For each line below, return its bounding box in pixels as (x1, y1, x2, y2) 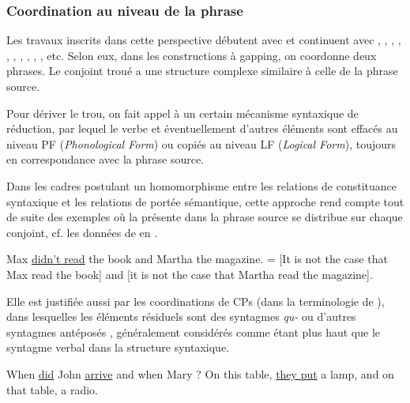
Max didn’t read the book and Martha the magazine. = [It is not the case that (6, 250, 388, 267)
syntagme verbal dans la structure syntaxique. (6, 339, 229, 356)
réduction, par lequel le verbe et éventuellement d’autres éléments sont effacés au (6, 120, 398, 137)
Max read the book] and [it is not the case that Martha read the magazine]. (6, 266, 373, 282)
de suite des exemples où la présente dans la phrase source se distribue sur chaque (6, 209, 403, 225)
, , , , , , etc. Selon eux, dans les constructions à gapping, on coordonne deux (6, 47, 377, 63)
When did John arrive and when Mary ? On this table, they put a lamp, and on (6, 365, 394, 382)
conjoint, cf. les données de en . (6, 224, 158, 240)
